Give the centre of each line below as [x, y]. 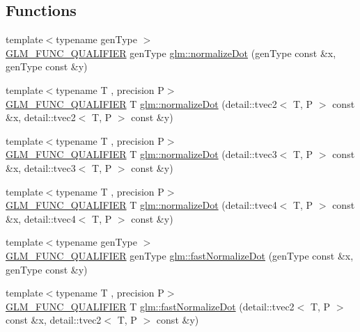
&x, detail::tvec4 [41, 218]
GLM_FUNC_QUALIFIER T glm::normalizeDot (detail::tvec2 [141, 103]
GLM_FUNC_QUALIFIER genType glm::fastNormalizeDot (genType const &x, [180, 255]
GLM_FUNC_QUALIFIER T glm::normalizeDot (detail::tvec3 [141, 154]
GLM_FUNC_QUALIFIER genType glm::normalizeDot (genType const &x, [171, 53]
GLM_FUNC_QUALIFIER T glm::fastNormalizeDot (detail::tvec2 [150, 306]
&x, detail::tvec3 [41, 167]
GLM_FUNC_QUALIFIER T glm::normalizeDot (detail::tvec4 [141, 205]
